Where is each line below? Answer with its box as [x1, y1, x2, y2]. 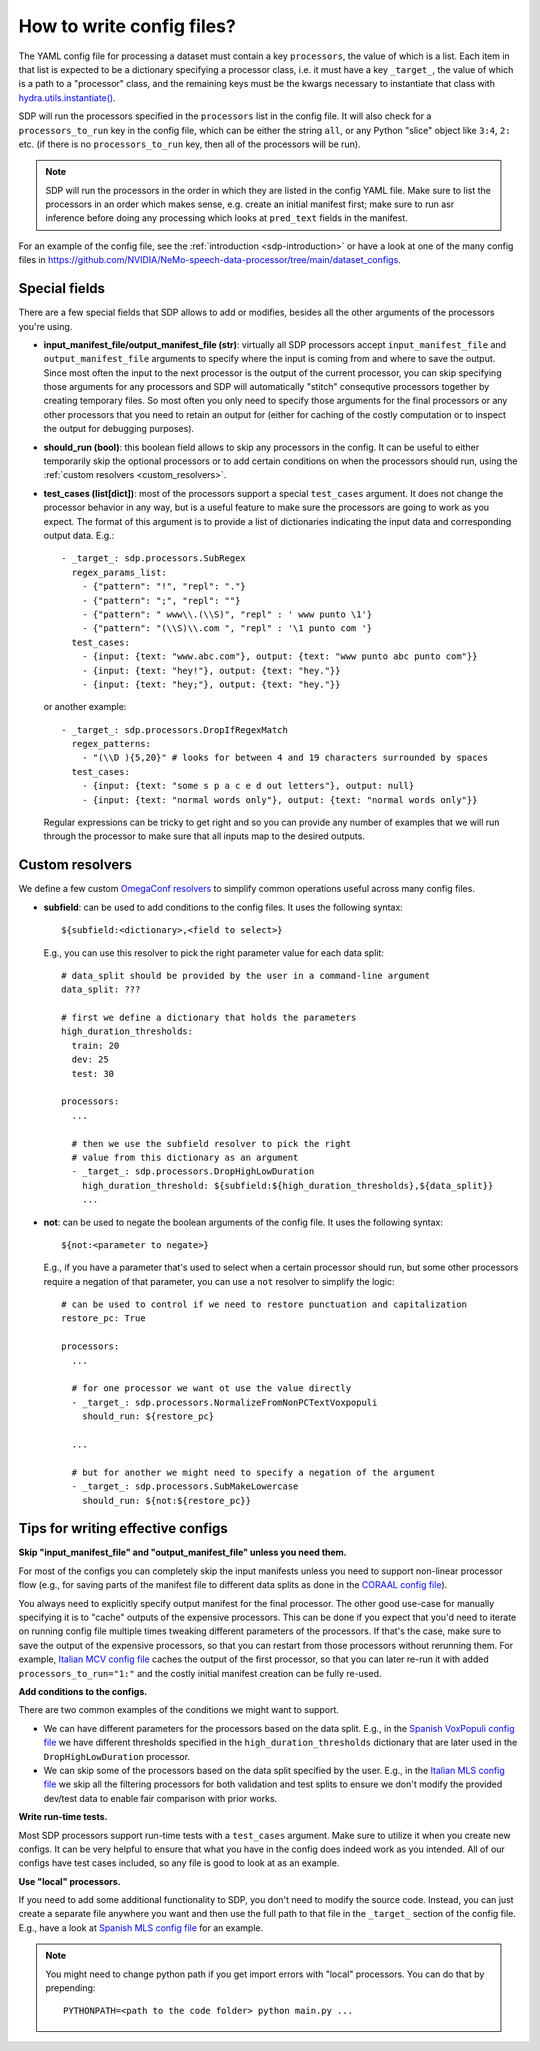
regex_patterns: [71, 738, 152, 750]
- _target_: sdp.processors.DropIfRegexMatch [61, 724, 289, 735]
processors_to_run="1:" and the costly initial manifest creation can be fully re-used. [18, 1667, 382, 1679]
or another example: [43, 701, 127, 713]
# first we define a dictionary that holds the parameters [61, 1012, 357, 1024]
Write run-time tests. [18, 1811, 108, 1823]
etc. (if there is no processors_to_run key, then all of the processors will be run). [18, 138, 361, 150]
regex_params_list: [71, 566, 167, 578]
